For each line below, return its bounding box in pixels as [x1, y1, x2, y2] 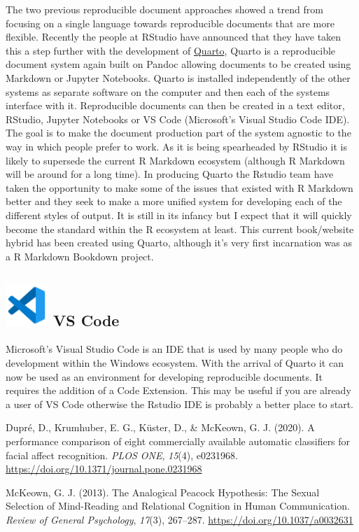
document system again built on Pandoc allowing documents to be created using [6, 57, 351, 71]
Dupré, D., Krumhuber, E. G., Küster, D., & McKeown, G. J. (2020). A [6, 420, 315, 435]
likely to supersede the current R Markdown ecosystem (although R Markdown [6, 153, 345, 167]
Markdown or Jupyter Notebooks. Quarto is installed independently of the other [6, 70, 351, 85]
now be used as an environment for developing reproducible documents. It [6, 369, 323, 384]
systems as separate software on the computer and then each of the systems [6, 84, 330, 99]
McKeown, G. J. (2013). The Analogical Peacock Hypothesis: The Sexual [6, 484, 320, 499]
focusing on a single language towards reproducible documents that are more [6, 15, 335, 30]
